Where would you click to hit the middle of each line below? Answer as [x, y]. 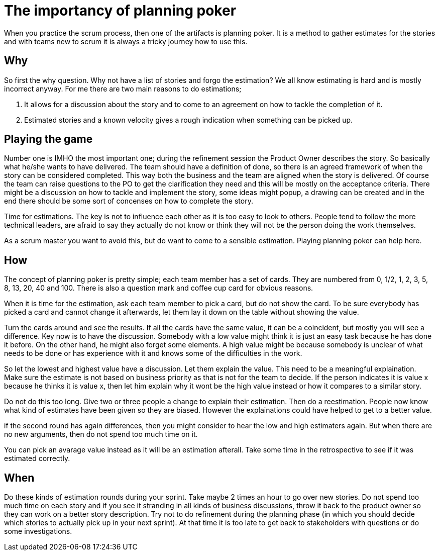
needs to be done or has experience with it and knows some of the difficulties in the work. [153, 353]
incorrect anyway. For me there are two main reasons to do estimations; [123, 88]
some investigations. [38, 531]
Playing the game [48, 139]
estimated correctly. [37, 458]
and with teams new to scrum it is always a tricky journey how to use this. [126, 41]
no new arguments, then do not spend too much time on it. [101, 434]
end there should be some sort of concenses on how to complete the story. [129, 201]
